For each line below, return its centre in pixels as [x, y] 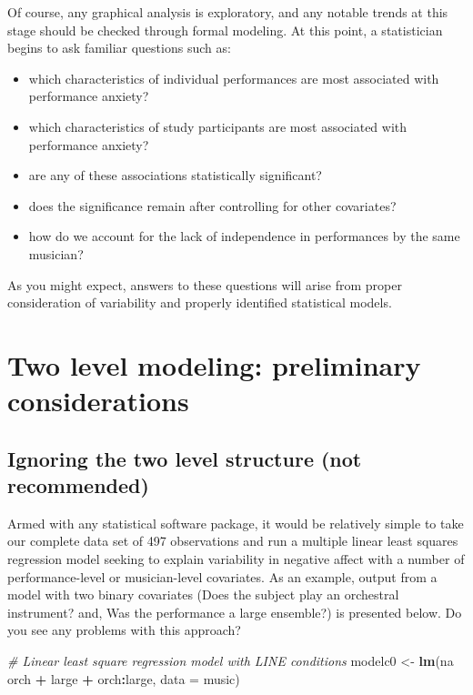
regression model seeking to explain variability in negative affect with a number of [236, 559]
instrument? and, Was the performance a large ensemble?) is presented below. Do [235, 612]
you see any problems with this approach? [124, 630]
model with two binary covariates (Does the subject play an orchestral [203, 594]
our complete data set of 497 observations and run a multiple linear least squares [233, 541]
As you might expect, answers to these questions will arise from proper [205, 284]
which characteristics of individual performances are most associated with [234, 78]
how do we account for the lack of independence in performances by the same [244, 236]
